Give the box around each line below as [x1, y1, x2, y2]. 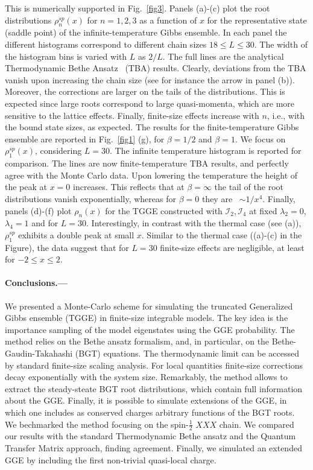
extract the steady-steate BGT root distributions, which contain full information [5, 382, 303, 395]
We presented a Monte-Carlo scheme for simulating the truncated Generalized [5, 299, 293, 312]
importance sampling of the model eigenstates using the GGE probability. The [5, 323, 295, 335]
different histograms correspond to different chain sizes [5, 37, 207, 50]
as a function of [139, 13, 197, 26]
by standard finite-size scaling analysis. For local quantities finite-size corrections [5, 358, 303, 371]
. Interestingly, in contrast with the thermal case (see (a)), [86, 217, 302, 229]
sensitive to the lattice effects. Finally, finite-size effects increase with [5, 109, 259, 121]
